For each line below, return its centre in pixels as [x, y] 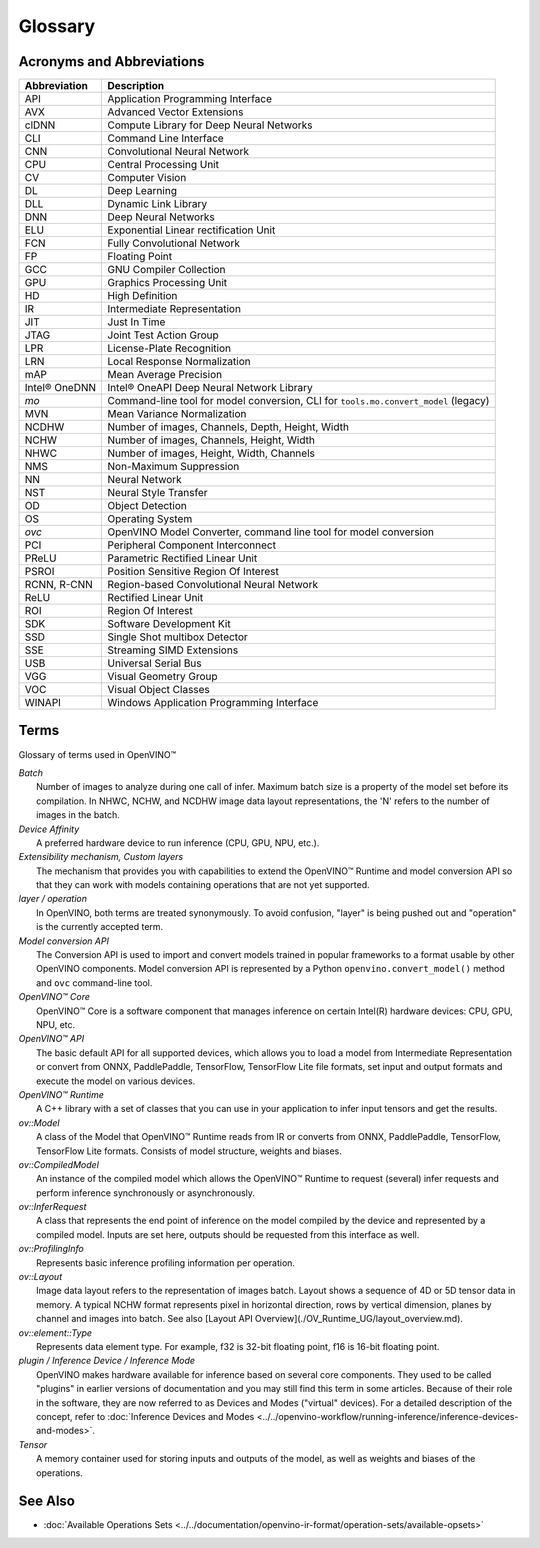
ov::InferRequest [52, 1207]
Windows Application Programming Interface [213, 703]
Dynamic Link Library [157, 204]
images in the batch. [78, 815]
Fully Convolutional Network [173, 243]
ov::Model [39, 1122]
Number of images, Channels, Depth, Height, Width [228, 427]
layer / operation [52, 899]
